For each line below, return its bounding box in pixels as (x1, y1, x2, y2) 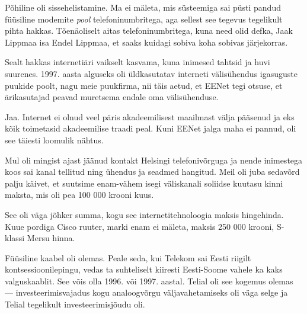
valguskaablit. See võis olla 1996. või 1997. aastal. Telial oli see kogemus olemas (5, 274, 293, 287)
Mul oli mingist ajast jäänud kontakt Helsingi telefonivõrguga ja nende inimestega (5, 153, 303, 166)
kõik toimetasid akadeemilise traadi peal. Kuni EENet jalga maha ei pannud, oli (5, 122, 296, 134)
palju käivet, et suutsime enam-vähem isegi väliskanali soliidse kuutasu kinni (5, 177, 283, 189)
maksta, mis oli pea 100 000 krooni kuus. (5, 188, 154, 201)
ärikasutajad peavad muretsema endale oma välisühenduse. (5, 91, 219, 103)
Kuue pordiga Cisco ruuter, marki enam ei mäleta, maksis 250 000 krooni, (5, 220, 274, 232)
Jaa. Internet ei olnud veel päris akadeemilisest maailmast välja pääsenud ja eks (5, 110, 295, 123)
